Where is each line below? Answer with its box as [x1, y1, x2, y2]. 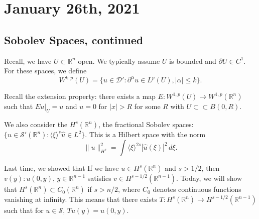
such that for [4, 205, 44, 215]
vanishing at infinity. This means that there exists [4, 194, 157, 204]
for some [134, 101, 161, 112]
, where [118, 184, 141, 194]
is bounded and [169, 55, 216, 66]
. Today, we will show [176, 173, 242, 183]
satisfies [87, 173, 111, 183]
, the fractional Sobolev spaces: [98, 119, 194, 130]
